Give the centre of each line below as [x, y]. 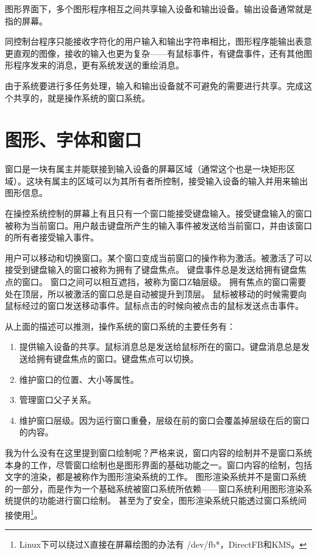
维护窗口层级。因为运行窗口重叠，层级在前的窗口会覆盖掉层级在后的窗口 [164, 420]
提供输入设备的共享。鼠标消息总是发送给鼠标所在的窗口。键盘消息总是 [160, 346]
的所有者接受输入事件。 [52, 237]
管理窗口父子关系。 [58, 400]
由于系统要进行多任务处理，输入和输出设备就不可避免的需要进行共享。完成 [154, 85]
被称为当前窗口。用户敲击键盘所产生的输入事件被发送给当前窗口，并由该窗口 [158, 225]
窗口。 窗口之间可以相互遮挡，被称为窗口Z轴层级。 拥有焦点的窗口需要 [164, 282]
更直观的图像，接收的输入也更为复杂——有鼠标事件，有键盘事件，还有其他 [154, 53]
